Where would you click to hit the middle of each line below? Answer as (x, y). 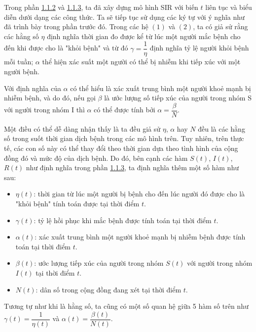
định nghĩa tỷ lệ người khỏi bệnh (199, 48)
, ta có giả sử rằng (220, 26)
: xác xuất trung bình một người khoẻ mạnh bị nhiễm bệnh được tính (140, 237)
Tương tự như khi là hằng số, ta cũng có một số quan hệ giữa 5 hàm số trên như (126, 306)
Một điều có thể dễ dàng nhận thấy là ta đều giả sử (82, 128)
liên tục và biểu (229, 7)
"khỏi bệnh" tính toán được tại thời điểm (77, 204)
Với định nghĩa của (33, 88)
